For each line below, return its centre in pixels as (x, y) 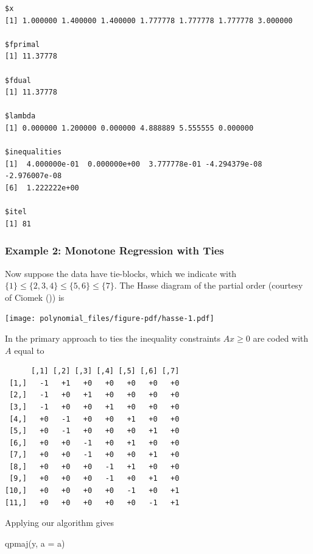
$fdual (18, 80)
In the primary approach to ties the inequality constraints (113, 338)
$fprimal (23, 44)
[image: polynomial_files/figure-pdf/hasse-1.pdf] (110, 319)
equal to (29, 350)
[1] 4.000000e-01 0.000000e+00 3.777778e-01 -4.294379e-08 (134, 164)
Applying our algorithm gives (60, 523)
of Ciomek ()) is (35, 297)
